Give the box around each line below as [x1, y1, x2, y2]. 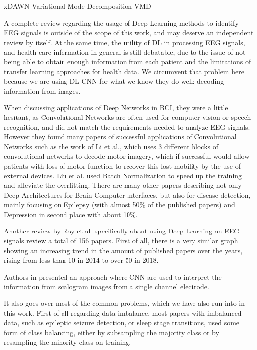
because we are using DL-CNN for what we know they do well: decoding [4, 76, 224, 86]
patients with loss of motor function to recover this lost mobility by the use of [4, 160, 241, 171]
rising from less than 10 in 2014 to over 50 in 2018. [4, 255, 159, 265]
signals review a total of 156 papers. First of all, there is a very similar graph [4, 235, 238, 246]
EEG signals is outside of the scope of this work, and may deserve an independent [4, 27, 254, 38]
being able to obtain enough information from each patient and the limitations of [4, 56, 251, 66]
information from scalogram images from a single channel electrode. [4, 281, 209, 292]
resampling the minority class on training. [4, 337, 131, 347]
